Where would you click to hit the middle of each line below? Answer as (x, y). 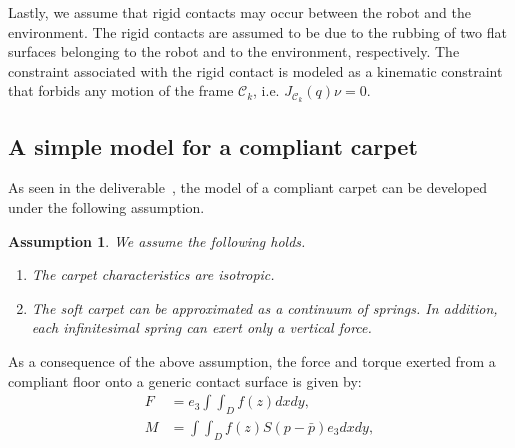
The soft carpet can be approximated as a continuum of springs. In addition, (264, 307)
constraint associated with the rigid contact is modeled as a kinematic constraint (255, 70)
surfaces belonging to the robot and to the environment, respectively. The (234, 51)
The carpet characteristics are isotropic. (153, 274)
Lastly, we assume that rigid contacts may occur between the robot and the (239, 12)
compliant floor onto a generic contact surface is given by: (185, 380)
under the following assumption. (106, 207)
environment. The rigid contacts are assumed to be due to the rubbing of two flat (257, 31)
